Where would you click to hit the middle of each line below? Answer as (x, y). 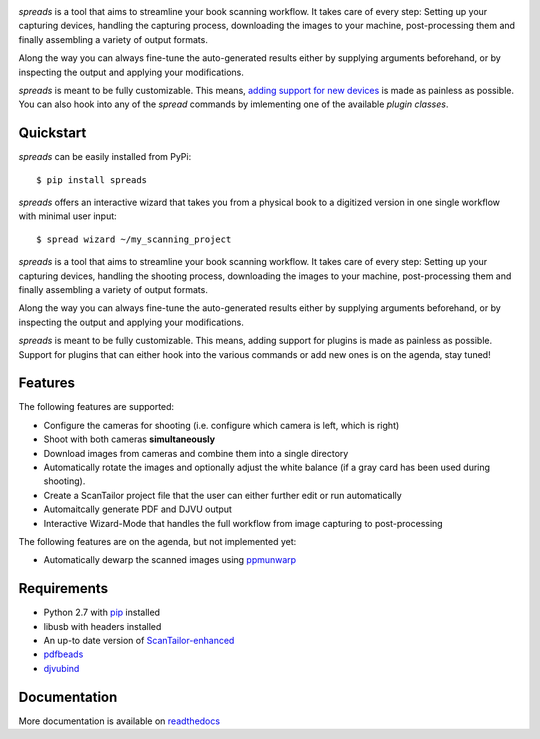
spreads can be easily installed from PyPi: (105, 157)
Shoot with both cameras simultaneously (129, 439)
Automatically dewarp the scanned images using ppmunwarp (170, 560)
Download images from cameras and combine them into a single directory (196, 453)
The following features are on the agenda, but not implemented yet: (157, 541)
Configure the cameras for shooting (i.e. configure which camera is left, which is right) (221, 425)
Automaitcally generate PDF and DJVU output (137, 509)
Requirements (63, 588)
